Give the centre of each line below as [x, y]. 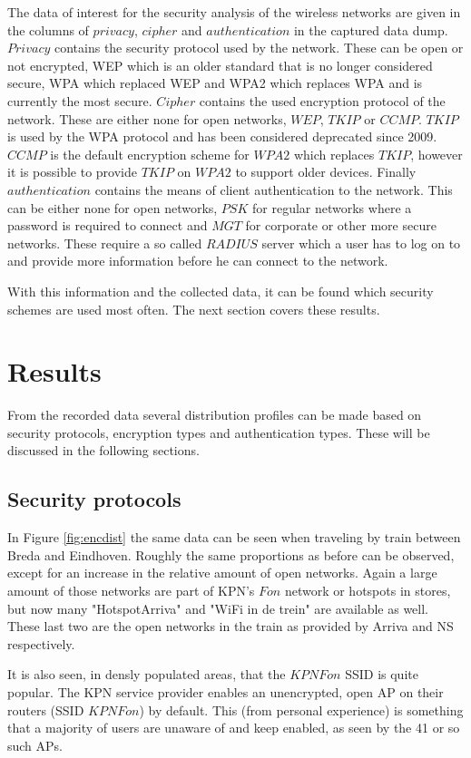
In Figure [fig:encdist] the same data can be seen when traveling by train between [234, 537]
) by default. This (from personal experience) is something [301, 709]
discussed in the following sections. [103, 450]
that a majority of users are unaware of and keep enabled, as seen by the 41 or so [234, 728]
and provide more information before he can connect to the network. [198, 261]
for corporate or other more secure [341, 225]
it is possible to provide [72, 172]
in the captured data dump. [371, 29]
